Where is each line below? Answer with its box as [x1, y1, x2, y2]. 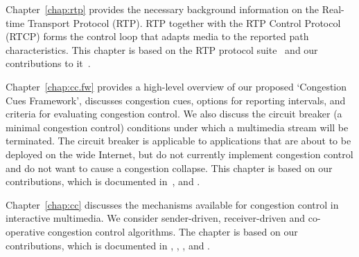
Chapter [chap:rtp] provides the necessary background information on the [6, 2, 319, 16]
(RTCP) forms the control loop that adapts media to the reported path [6, 29, 309, 44]
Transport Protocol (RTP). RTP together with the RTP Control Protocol [27, 15, 341, 30]
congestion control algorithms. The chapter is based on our [48, 224, 298, 238]
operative [6, 224, 45, 238]
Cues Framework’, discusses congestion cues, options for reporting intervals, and [6, 93, 346, 107]
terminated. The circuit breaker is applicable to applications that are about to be [6, 133, 351, 148]
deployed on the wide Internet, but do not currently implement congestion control [6, 146, 353, 161]
